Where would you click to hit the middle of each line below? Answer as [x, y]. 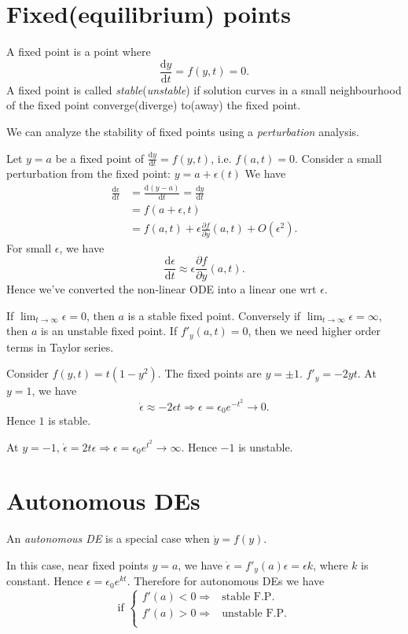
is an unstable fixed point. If [109, 331]
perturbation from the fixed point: [89, 173]
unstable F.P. [254, 614]
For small [29, 247]
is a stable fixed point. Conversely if [214, 315]
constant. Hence [45, 581]
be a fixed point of [100, 158]
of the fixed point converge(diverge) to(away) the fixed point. [154, 105]
